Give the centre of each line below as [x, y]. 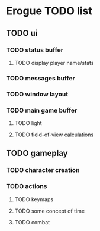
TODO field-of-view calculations [54, 135]
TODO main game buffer [42, 110]
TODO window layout [37, 94]
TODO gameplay [37, 153]
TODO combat [32, 222]
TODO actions [27, 186]
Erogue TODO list [49, 11]
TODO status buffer [35, 50]
